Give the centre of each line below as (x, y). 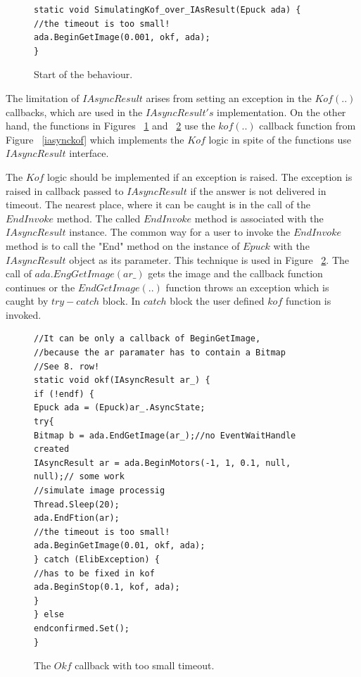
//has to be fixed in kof (94, 573)
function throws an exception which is (247, 287)
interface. (89, 153)
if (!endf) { (64, 394)
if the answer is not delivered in (258, 190)
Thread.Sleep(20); (77, 504)
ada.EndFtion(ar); (77, 518)
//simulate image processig (100, 491)
